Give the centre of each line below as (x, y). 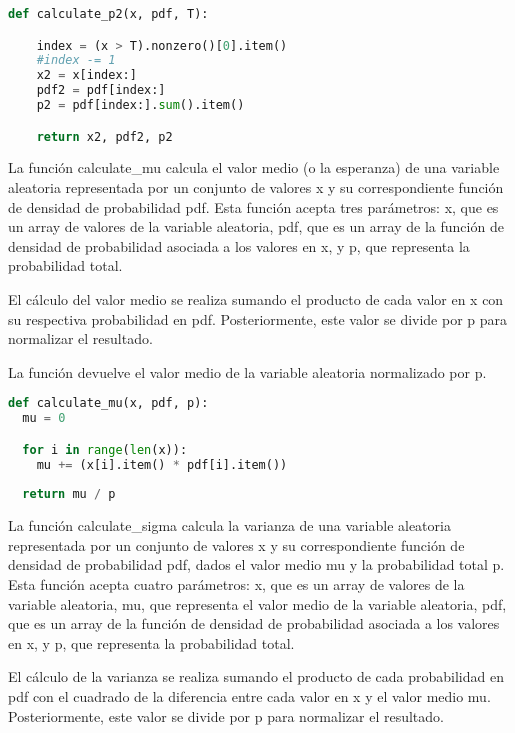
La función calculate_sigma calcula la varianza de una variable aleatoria (229, 525)
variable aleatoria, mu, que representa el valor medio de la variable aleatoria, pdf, (257, 603)
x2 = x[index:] (86, 75)
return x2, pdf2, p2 (104, 136)
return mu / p (69, 494)
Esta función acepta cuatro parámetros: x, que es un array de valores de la (236, 584)
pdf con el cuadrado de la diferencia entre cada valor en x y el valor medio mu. (249, 696)
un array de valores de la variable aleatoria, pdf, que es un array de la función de (256, 226)
